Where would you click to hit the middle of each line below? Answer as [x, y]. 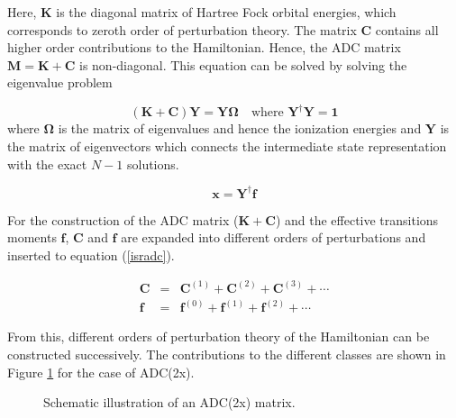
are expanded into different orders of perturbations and [274, 237]
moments [32, 237]
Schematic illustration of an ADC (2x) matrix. [169, 402]
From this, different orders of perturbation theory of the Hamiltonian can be [219, 336]
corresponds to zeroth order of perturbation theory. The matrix [182, 29]
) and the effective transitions [357, 219]
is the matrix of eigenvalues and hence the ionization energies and [240, 128]
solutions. [153, 164]
